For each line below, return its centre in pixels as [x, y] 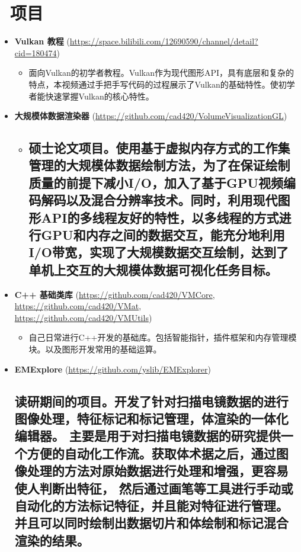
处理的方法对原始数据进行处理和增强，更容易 [158, 471]
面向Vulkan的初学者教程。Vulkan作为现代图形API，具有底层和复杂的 [161, 73]
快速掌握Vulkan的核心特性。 [100, 96]
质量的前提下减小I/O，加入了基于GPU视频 [156, 182]
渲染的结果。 [52, 540]
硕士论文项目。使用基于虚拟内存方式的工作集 [159, 148]
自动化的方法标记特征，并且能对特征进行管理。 [151, 505]
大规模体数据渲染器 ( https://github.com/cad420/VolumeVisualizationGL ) [151, 116]
